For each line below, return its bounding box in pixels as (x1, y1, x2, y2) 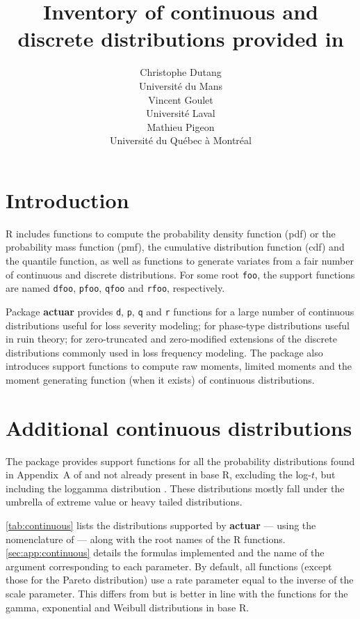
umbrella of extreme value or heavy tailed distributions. (6, 494, 243, 509)
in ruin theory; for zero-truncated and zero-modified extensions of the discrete (6, 331, 337, 346)
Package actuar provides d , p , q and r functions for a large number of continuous (6, 304, 354, 318)
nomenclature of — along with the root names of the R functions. (6, 531, 286, 546)
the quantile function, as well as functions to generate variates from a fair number (6, 253, 354, 267)
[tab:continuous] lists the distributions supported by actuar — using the (6, 518, 316, 533)
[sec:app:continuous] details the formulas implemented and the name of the (6, 545, 325, 560)
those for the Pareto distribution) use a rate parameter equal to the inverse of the (6, 572, 354, 587)
